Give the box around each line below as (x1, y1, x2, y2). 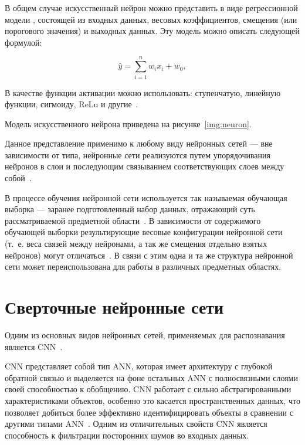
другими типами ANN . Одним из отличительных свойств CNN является (5, 417, 267, 430)
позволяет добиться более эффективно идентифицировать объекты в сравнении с (5, 406, 293, 418)
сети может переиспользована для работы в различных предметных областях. (5, 260, 282, 273)
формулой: (5, 36, 42, 48)
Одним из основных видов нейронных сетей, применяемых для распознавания (5, 328, 285, 341)
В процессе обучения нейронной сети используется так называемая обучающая (5, 191, 287, 203)
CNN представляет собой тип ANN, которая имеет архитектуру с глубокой (5, 360, 273, 372)
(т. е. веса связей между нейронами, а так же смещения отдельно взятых (5, 237, 267, 250)
